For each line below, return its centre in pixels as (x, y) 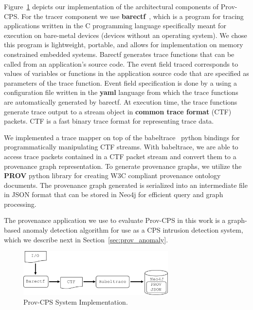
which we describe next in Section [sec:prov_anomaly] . (86, 239)
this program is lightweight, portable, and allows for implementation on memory (124, 45)
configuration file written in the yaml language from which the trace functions (121, 92)
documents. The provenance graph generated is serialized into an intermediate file (126, 185)
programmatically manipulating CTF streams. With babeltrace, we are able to (121, 147)
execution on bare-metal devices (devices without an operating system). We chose (126, 35)
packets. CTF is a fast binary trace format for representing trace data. (109, 121)
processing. (20, 204)
